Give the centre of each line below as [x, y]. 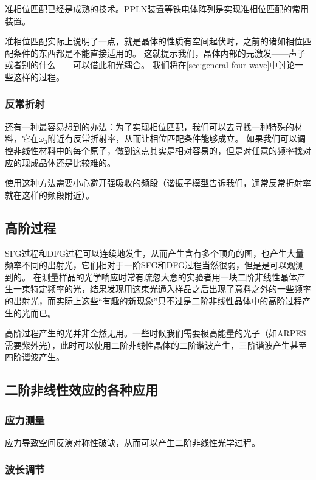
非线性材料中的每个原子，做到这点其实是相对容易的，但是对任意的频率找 [158, 150]
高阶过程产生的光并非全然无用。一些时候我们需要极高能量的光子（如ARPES [156, 333]
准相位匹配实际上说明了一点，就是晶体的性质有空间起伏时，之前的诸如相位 [154, 41]
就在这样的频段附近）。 [50, 194]
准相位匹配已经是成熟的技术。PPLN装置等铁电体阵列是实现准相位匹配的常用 [157, 9]
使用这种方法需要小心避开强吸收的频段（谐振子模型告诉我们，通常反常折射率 [158, 183]
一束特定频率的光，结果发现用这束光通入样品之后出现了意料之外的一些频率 [162, 289]
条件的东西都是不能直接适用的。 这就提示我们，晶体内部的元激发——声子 [159, 53]
